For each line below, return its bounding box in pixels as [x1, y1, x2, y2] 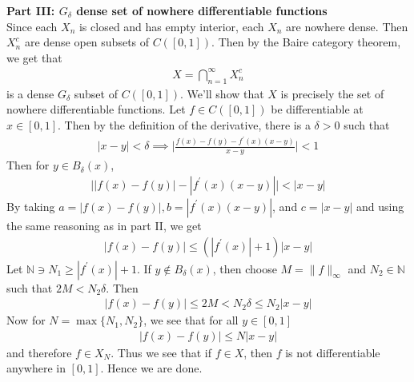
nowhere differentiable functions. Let [6, 101, 186, 117]
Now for [6, 312, 46, 328]
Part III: [6, 2, 55, 18]
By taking [6, 197, 55, 214]
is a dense [6, 85, 54, 101]
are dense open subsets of [24, 34, 150, 50]
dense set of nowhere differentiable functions [76, 2, 328, 18]
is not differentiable [285, 344, 380, 360]
